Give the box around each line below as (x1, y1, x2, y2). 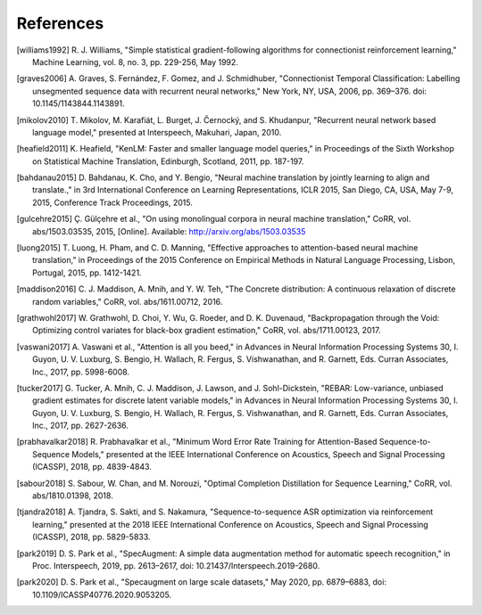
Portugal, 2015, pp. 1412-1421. (32, 267, 142, 278)
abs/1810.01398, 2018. (32, 490, 113, 501)
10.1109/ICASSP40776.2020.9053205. (32, 589, 172, 600)
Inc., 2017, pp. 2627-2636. (32, 420, 129, 431)
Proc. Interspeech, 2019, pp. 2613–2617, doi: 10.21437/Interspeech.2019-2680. (32, 561, 320, 570)
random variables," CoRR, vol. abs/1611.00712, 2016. (32, 296, 223, 307)
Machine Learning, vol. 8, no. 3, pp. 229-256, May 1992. (32, 56, 238, 67)
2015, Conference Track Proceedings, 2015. (32, 197, 194, 208)
